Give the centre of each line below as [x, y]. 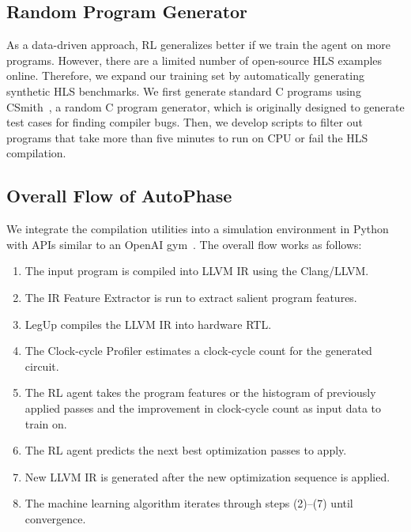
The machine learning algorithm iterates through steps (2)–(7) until [189, 503]
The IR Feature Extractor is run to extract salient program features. [191, 297]
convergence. [55, 518]
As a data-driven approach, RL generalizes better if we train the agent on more [199, 45]
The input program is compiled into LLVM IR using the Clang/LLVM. [197, 271]
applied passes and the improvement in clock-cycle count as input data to [203, 407]
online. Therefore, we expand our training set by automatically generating [185, 75]
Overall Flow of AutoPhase [119, 196]
